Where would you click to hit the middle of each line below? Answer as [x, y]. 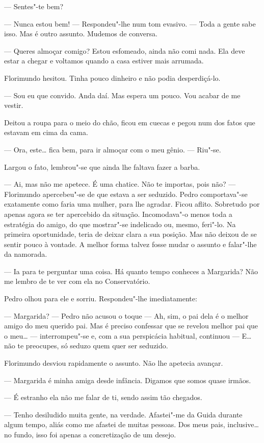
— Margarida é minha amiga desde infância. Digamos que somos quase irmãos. [128, 380]
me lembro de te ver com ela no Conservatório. [77, 281]
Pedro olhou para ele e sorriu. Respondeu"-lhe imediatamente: [101, 298]
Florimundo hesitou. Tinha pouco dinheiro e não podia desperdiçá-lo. [112, 77]
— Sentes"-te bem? [34, 6]
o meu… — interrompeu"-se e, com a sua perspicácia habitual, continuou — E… [128, 335]
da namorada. [26, 254]
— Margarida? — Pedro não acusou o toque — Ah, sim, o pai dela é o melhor [126, 315]
